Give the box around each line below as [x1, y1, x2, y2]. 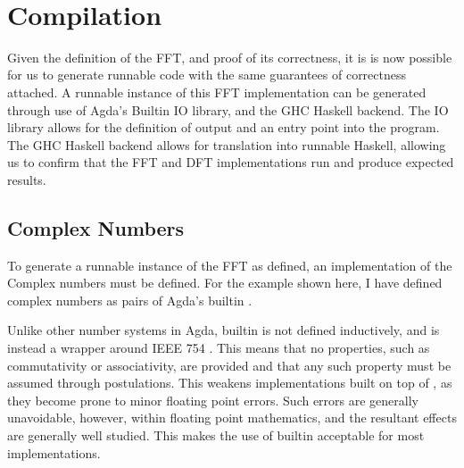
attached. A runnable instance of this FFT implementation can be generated [7, 82, 427, 101]
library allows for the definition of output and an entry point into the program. [7, 118, 440, 137]
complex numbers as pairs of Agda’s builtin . [7, 290, 253, 309]
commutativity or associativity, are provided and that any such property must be [7, 355, 452, 374]
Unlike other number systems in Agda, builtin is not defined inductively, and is [7, 321, 440, 339]
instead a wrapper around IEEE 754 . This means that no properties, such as [7, 338, 430, 357]
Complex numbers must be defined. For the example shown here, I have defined [7, 273, 443, 292]
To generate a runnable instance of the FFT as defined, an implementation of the [7, 255, 452, 274]
